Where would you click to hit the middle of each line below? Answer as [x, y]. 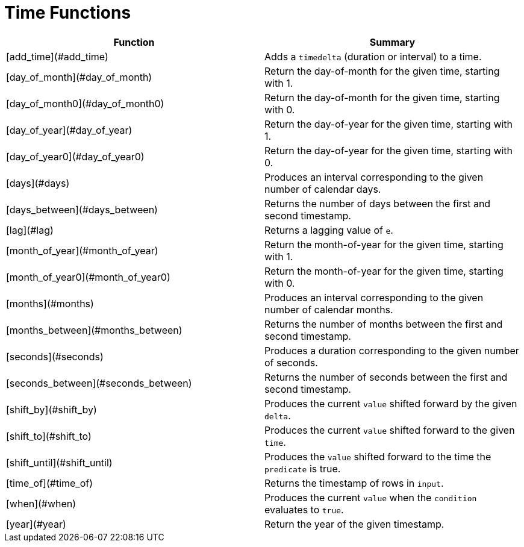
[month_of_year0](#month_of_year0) [88, 277]
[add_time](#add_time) [57, 56]
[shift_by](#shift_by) [51, 409]
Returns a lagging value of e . [329, 230]
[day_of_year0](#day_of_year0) [75, 156]
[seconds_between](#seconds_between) [99, 383]
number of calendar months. [329, 309]
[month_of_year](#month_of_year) [82, 250]
